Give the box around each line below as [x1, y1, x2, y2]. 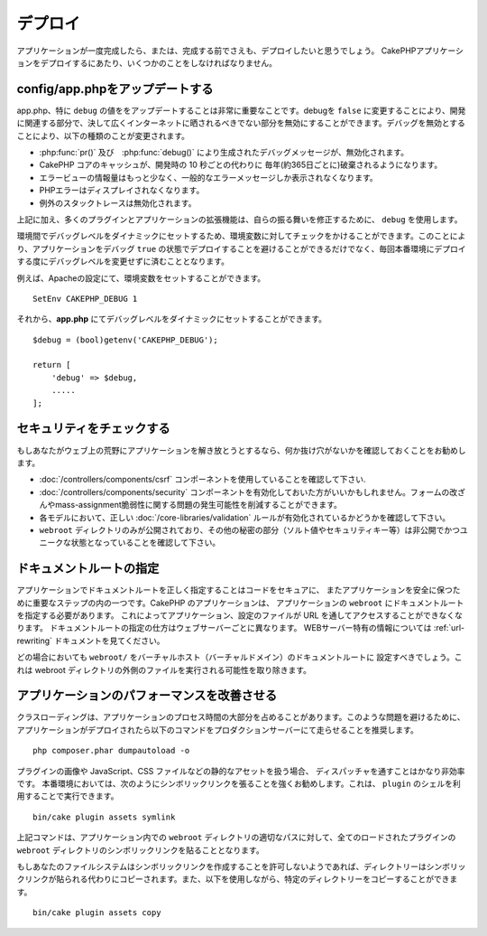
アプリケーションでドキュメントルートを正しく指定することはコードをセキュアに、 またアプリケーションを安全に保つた [16, 585, 461, 595]
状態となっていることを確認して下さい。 [70, 538, 221, 548]
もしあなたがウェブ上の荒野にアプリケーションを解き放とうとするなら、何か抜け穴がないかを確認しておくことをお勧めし [16, 445, 466, 455]
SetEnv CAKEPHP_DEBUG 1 [32, 294, 138, 304]
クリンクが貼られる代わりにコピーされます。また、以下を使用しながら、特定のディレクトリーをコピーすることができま [16, 874, 458, 885]
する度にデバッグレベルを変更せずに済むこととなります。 [16, 256, 230, 267]
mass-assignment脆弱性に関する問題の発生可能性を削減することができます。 [54, 500, 343, 510]
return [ [32, 360, 71, 370]
